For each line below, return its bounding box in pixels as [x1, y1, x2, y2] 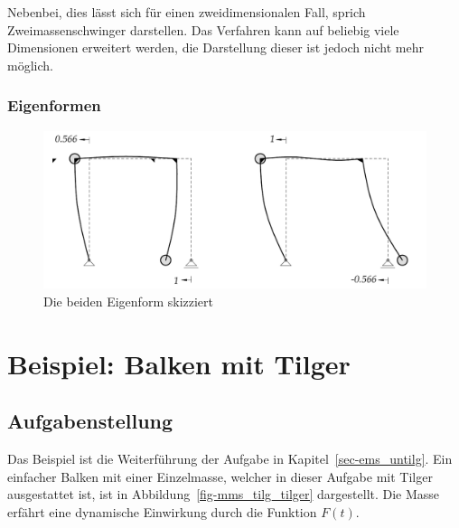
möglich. [7, 55, 53, 74]
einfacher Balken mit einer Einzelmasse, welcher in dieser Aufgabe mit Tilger [7, 467, 433, 486]
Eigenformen [7, 94, 101, 117]
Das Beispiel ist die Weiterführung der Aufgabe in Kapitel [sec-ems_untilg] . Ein [7, 449, 453, 468]
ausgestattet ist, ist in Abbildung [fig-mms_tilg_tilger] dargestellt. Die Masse [7, 485, 440, 504]
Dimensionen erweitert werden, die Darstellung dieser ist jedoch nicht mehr [7, 38, 424, 57]
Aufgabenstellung [7, 407, 173, 435]
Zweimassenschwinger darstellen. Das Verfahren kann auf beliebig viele [7, 20, 399, 39]
